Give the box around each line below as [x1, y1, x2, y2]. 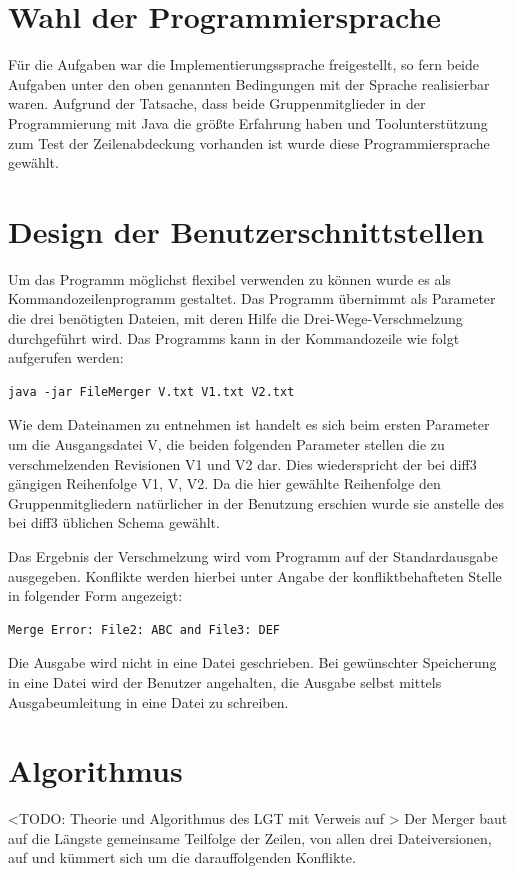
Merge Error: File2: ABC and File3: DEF [8, 622, 281, 637]
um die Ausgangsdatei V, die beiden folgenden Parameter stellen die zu [8, 433, 445, 454]
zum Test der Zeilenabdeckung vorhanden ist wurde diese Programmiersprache [8, 132, 490, 153]
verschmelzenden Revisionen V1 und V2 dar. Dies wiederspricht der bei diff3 [8, 453, 477, 474]
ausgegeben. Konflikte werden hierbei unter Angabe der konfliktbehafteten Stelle [8, 565, 502, 586]
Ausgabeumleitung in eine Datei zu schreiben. [8, 691, 289, 712]
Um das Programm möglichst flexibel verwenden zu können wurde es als [8, 268, 451, 289]
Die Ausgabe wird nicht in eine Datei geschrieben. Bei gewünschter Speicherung [8, 652, 497, 673]
